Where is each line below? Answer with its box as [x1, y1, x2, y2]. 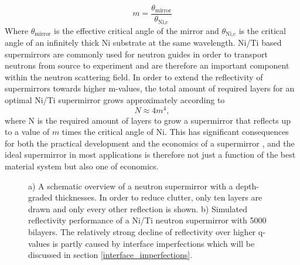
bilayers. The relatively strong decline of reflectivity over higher [28, 225, 256, 237]
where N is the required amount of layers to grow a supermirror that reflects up [5, 114, 291, 126]
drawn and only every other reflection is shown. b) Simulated [28, 202, 248, 215]
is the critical [238, 24, 286, 36]
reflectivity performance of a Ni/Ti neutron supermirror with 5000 [28, 214, 267, 226]
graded [28, 191, 53, 203]
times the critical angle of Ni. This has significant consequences [62, 125, 289, 138]
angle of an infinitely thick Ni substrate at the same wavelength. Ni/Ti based [5, 36, 282, 48]
